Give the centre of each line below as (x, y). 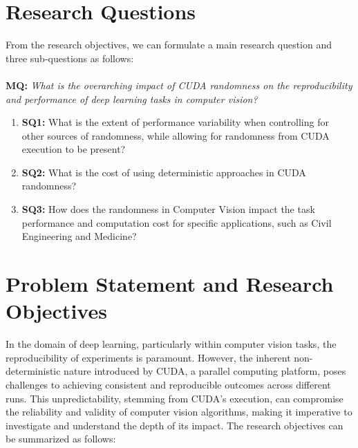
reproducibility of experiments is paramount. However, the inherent (148, 357)
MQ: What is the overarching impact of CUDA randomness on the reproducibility (179, 85)
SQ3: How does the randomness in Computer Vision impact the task (168, 209)
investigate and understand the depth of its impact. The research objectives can (175, 425)
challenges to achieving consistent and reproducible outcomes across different (168, 384)
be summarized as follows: (61, 439)
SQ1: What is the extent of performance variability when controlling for (175, 122)
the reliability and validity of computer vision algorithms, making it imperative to (179, 412)
